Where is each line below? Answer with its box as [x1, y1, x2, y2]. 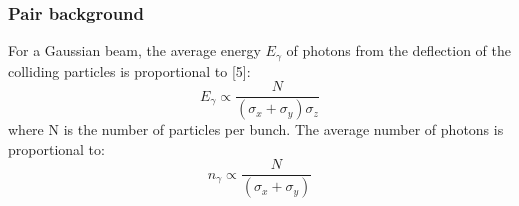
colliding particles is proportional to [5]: [8, 60, 251, 81]
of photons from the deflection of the [286, 40, 511, 61]
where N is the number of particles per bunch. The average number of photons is [8, 119, 504, 140]
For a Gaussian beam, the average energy [8, 40, 261, 61]
